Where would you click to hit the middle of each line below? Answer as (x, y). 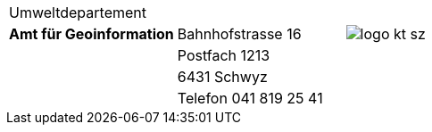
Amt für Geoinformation (91, 34)
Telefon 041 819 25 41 (250, 98)
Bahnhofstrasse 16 (239, 34)
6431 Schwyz (222, 77)
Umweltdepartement (78, 12)
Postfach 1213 (224, 55)
